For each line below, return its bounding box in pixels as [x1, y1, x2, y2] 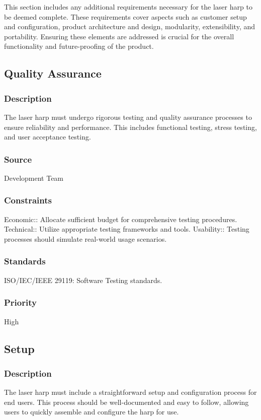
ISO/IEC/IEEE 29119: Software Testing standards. [4, 274, 162, 285]
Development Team [4, 172, 64, 183]
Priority [4, 296, 37, 309]
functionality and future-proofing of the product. [4, 41, 154, 51]
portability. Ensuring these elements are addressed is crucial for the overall [4, 31, 234, 41]
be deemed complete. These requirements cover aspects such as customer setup [4, 11, 247, 22]
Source [4, 153, 32, 165]
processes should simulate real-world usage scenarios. [4, 233, 167, 244]
